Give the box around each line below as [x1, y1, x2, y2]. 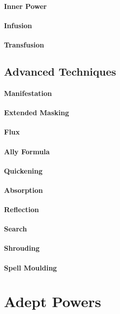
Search [4, 224, 27, 234]
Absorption [4, 184, 43, 195]
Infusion [4, 20, 32, 30]
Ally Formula [4, 146, 50, 156]
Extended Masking [4, 107, 69, 118]
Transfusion [4, 39, 44, 49]
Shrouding [4, 243, 40, 253]
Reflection [4, 204, 39, 215]
